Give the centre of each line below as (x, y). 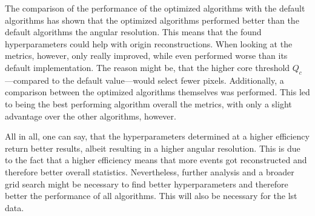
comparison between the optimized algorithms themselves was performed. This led (157, 92)
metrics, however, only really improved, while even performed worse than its (146, 56)
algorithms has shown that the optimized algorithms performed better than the (152, 20)
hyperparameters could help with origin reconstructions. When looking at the (149, 43)
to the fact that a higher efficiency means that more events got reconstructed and (156, 160)
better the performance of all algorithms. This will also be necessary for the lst (151, 196)
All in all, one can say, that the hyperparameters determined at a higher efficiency (157, 136)
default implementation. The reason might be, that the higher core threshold (148, 67)
